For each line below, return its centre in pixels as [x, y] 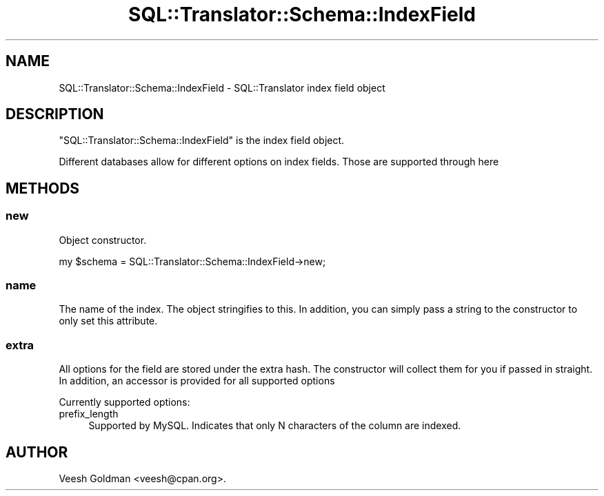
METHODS [43, 188]
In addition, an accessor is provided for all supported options [197, 381]
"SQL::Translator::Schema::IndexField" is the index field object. [202, 141]
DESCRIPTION [55, 114]
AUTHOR [37, 452]
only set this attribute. [108, 321]
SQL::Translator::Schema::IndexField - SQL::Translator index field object [222, 87]
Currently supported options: [124, 402]
